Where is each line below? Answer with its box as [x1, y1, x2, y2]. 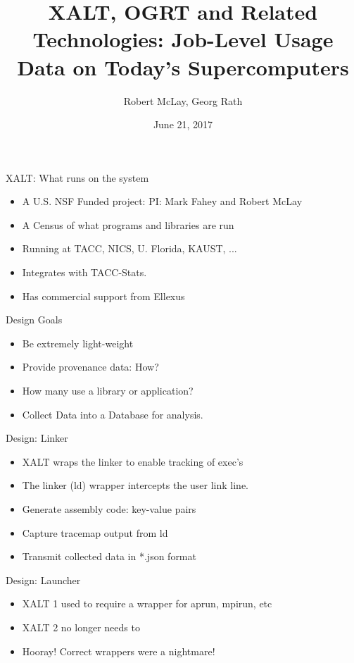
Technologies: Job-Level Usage [32, 25, 334, 54]
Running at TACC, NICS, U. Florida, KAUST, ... [22, 241, 237, 256]
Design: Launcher [6, 572, 81, 587]
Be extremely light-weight [22, 335, 134, 350]
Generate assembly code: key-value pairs [22, 502, 196, 516]
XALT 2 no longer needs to [22, 619, 140, 634]
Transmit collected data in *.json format [22, 549, 196, 564]
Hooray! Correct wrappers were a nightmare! [22, 643, 215, 658]
